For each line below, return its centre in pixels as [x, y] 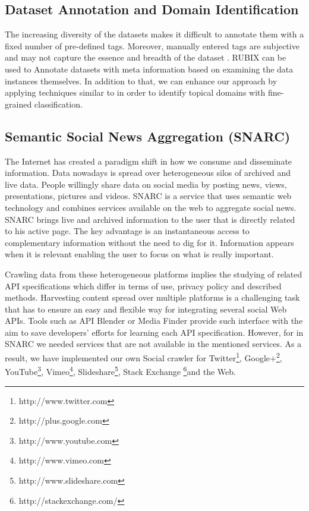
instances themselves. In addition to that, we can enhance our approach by [141, 81]
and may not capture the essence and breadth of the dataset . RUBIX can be [146, 57]
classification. [58, 104]
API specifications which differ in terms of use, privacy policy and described [143, 286]
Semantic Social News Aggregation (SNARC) [148, 136]
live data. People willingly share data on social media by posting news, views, [146, 184]
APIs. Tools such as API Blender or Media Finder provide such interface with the [154, 321]
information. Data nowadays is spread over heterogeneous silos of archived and [148, 173]
